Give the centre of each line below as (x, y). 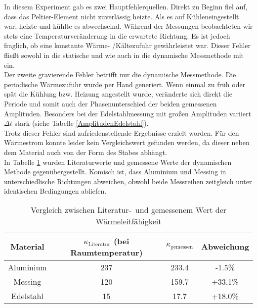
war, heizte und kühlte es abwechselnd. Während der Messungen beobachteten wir (128, 26)
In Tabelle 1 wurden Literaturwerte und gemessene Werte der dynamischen (118, 162)
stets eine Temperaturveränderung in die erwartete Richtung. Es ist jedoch (117, 35)
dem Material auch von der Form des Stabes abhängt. (86, 152)
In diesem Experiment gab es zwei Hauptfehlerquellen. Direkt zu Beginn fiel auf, (126, 6)
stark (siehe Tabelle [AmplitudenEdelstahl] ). (82, 123)
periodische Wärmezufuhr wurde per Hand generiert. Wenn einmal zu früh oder (125, 84)
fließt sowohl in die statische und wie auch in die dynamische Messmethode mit (124, 55)
